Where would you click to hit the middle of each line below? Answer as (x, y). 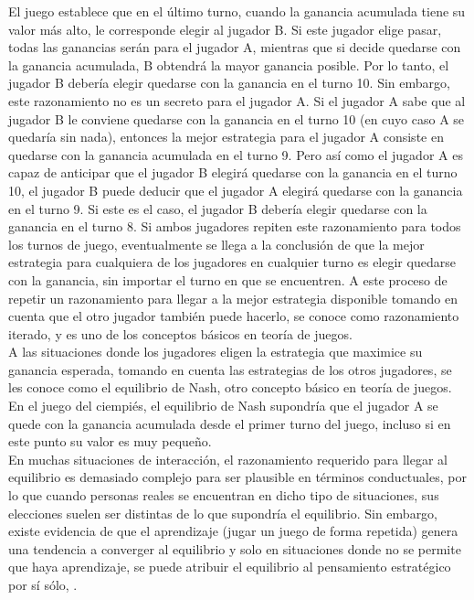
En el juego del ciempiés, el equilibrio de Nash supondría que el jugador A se (223, 406)
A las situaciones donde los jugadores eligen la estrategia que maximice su (216, 352)
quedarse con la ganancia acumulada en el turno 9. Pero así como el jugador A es (236, 154)
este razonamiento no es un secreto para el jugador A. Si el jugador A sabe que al (237, 100)
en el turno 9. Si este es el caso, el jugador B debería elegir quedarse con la (218, 208)
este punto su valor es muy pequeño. (110, 441)
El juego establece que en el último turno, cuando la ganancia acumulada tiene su (237, 11)
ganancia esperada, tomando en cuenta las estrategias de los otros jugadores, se (230, 369)
